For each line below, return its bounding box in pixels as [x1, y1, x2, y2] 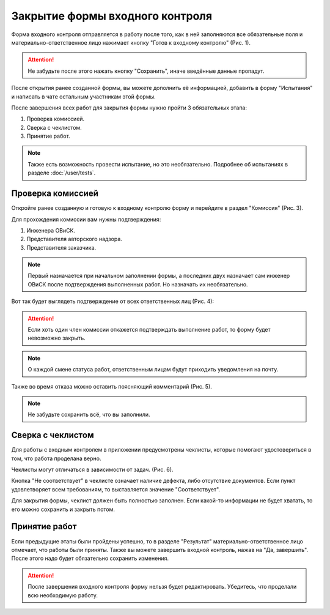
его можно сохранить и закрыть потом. [11, 505, 116, 513]
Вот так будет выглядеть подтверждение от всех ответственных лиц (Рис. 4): [11, 297, 214, 305]
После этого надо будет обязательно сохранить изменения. [11, 554, 169, 562]
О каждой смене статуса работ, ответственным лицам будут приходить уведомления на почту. [28, 366, 279, 373]
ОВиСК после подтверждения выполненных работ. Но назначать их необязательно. [28, 280, 248, 288]
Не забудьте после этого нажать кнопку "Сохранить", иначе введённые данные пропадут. [28, 67, 265, 75]
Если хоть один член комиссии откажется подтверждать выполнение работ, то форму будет [28, 326, 271, 334]
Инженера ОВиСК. [26, 226, 76, 234]
